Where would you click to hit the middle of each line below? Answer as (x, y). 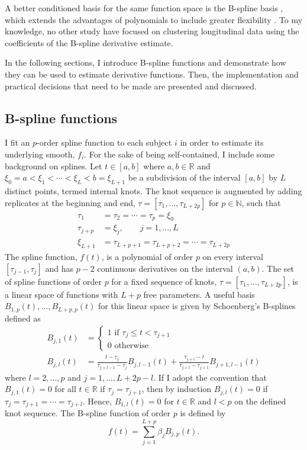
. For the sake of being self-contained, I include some (180, 154)
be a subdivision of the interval (184, 177)
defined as (23, 318)
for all (65, 389)
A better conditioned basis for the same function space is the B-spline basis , (144, 8)
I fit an (17, 142)
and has (59, 268)
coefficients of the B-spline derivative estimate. (89, 42)
